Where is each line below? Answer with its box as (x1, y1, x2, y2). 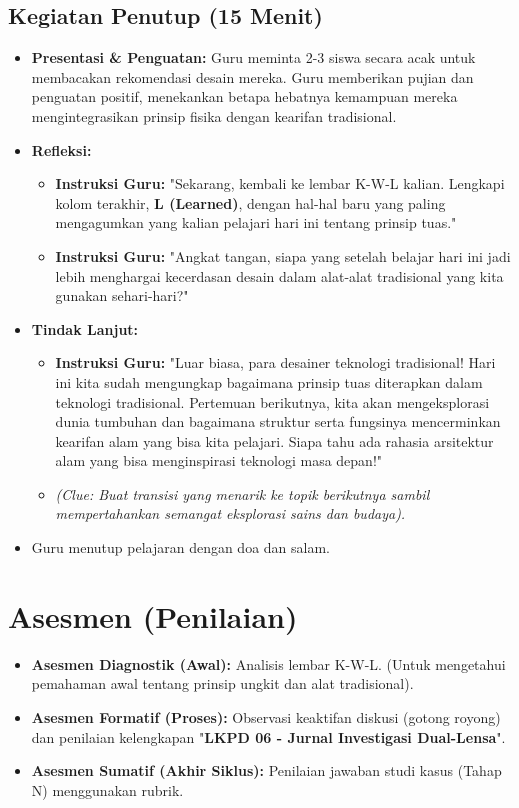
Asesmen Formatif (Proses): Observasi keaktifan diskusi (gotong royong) (31, 706, 501, 727)
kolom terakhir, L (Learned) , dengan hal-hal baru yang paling (55, 192, 446, 213)
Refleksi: (31, 139, 92, 160)
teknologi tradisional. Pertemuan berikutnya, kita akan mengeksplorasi (55, 391, 490, 412)
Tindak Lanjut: (31, 318, 139, 339)
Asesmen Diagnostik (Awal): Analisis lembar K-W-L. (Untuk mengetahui (31, 653, 506, 674)
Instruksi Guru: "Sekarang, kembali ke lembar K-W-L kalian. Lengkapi (55, 173, 505, 194)
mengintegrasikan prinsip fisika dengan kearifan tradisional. (31, 105, 397, 126)
